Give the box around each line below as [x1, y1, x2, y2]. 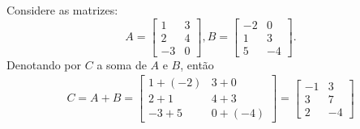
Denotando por [6, 56, 82, 73]
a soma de [96, 56, 147, 73]
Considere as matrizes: [6, 2, 118, 18]
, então [180, 56, 214, 73]
